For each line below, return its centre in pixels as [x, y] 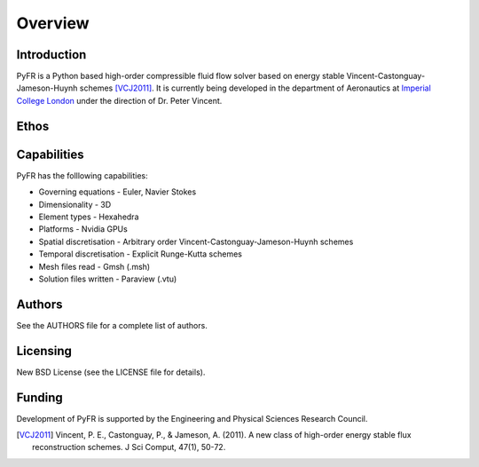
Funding [40, 397]
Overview [53, 23]
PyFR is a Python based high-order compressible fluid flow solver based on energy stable [181, 76]
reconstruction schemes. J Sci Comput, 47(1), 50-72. [129, 447]
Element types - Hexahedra [89, 217]
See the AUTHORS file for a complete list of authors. [112, 325]
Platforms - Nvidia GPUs [83, 229]
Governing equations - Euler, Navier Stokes [118, 192]
